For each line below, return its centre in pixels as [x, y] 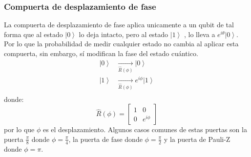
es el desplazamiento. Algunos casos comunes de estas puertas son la [145, 129]
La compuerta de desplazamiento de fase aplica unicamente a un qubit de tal [119, 25]
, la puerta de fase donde [105, 139]
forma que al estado [33, 34]
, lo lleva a [200, 34]
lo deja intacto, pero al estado [124, 34]
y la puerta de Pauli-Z [197, 139]
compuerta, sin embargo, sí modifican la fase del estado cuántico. [101, 53]
